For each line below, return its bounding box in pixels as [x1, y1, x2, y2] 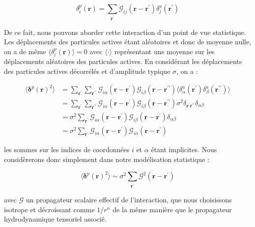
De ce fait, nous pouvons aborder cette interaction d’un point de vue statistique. [4, 27, 246, 37]
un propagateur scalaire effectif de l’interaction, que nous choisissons [26, 195, 232, 205]
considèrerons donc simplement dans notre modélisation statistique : [4, 154, 209, 164]
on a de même [4, 46, 46, 57]
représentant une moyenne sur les [114, 46, 215, 57]
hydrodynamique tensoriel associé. [4, 214, 107, 224]
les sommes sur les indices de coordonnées [4, 144, 130, 155]
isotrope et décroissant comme [4, 204, 95, 214]
